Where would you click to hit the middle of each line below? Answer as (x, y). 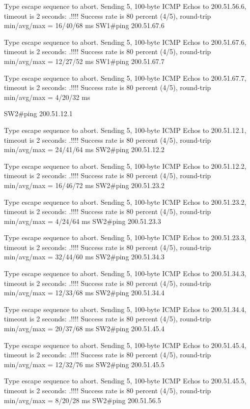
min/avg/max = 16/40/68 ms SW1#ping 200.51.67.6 (84, 25)
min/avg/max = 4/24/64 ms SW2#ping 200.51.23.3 (83, 221)
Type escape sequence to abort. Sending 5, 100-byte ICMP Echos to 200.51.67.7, (125, 78)
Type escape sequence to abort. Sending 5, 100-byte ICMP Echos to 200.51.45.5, (125, 381)
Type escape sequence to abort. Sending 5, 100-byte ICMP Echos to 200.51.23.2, (125, 202)
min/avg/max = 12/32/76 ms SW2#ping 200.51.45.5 (84, 364)
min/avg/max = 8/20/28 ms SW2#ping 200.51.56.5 (83, 400)
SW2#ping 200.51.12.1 (38, 113)
